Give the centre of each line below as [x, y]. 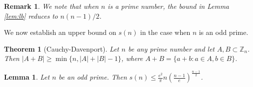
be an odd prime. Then [93, 77]
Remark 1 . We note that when [51, 6]
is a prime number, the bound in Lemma [169, 6]
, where [132, 58]
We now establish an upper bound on [60, 32]
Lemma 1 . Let [27, 77]
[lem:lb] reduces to [31, 15]
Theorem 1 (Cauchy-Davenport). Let [62, 48]
